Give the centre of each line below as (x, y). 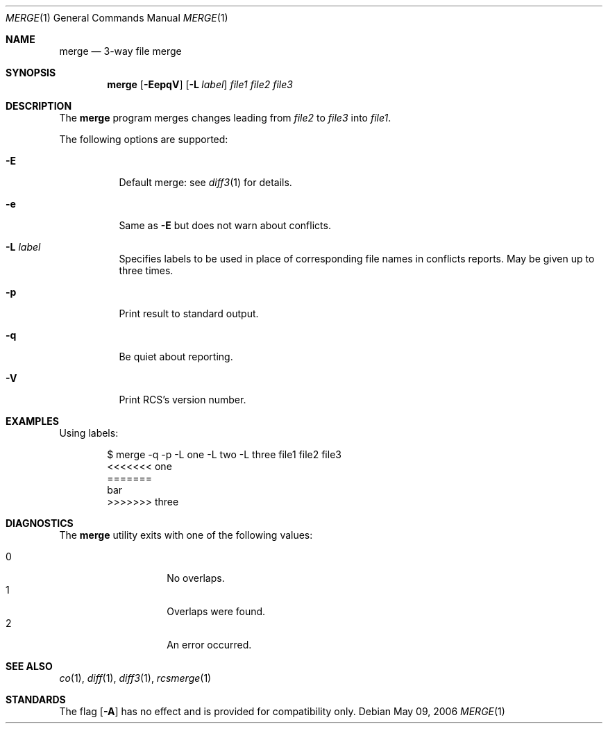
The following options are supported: (144, 139)
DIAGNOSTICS (40, 523)
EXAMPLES (32, 421)
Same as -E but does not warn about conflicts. (225, 225)
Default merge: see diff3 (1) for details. (205, 182)
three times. (146, 270)
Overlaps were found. (216, 611)
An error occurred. (209, 645)
